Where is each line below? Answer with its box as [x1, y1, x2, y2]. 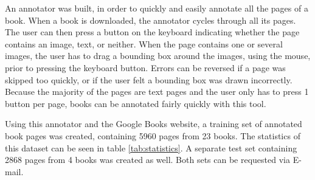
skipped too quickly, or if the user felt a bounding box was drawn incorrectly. [5, 73, 292, 86]
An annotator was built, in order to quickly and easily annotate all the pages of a [5, 2, 308, 14]
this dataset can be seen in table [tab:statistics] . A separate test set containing [5, 141, 297, 154]
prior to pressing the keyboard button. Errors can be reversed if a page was [5, 61, 286, 74]
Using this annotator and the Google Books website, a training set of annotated [5, 117, 302, 130]
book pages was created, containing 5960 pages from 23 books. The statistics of [5, 129, 300, 142]
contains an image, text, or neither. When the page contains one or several [5, 37, 283, 50]
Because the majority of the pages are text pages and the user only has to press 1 [5, 85, 309, 98]
